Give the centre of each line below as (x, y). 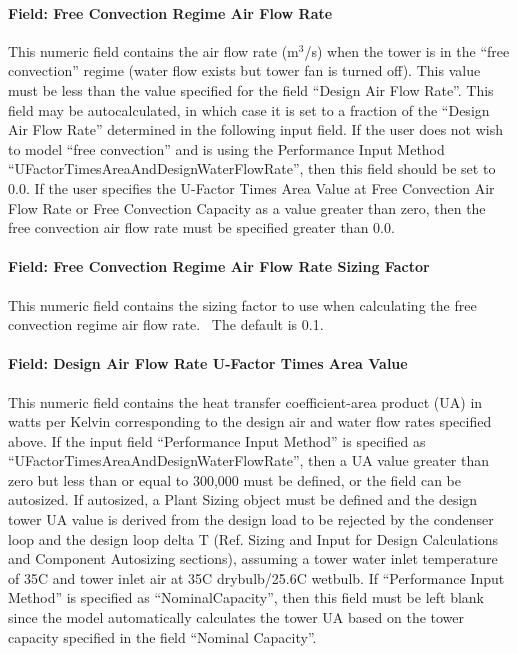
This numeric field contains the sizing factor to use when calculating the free (242, 304)
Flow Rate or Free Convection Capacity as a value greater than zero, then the (247, 207)
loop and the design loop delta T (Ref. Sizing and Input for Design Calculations (253, 538)
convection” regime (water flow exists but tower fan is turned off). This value (244, 70)
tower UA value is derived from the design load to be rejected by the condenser (251, 519)
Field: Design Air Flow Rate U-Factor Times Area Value (208, 363)
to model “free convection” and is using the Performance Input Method (226, 148)
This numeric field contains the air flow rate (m (153, 50)
